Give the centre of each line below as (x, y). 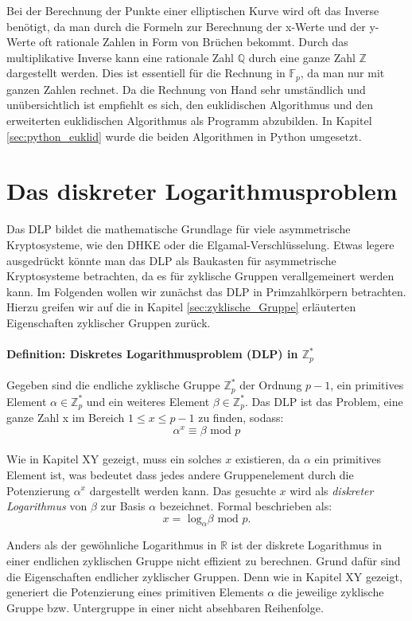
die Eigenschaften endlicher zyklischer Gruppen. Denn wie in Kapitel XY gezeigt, (204, 576)
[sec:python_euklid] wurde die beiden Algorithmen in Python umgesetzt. (184, 136)
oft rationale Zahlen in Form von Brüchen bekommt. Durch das (194, 42)
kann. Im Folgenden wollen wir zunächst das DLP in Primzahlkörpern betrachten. (206, 291)
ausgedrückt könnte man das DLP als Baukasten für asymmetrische (171, 260)
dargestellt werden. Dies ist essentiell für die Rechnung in (146, 73)
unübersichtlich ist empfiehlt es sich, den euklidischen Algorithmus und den (190, 105)
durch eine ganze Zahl (302, 57)
